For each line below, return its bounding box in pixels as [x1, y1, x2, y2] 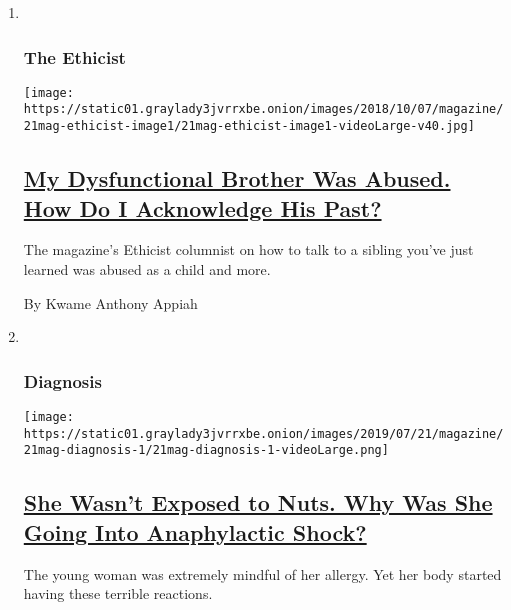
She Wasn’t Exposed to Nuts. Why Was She [23, 487, 493, 518]
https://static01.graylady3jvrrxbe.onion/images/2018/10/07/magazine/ [23, 102, 504, 117]
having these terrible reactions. [23, 583, 213, 604]
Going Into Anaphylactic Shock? [23, 516, 367, 547]
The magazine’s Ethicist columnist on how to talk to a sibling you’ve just [23, 239, 474, 260]
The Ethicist [23, 44, 126, 69]
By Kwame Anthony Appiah [23, 292, 198, 313]
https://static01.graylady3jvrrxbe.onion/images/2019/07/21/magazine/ [23, 426, 504, 441]
